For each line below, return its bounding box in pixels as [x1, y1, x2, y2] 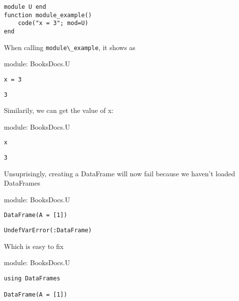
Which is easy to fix [4, 241, 64, 251]
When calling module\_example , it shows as [4, 42, 135, 52]
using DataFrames [4, 274, 60, 282]
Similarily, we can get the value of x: [4, 105, 114, 115]
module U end [4, 3, 46, 10]
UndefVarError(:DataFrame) [4, 227, 92, 234]
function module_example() [4, 11, 92, 19]
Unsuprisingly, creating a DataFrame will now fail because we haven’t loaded [4, 168, 235, 178]
